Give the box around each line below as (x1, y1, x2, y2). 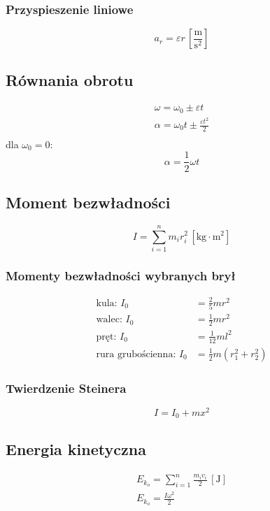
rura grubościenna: (96, 349, 176, 359)
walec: (96, 315, 122, 325)
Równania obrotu (6, 69, 134, 90)
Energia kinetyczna (6, 438, 146, 459)
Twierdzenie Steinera (6, 379, 127, 396)
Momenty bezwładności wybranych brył (6, 266, 236, 284)
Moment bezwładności (6, 191, 171, 213)
